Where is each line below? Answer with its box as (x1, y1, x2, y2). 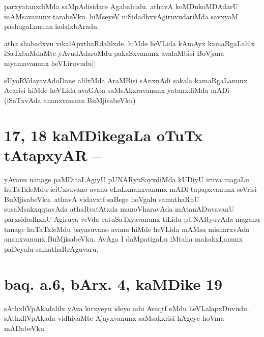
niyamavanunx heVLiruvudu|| (4, 57, 96, 68)
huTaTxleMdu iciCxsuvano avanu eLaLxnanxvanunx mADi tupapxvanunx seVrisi (4, 184, 257, 194)
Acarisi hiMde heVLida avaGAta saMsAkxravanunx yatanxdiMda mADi (4, 85, 230, 95)
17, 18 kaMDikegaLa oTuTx (4, 124, 203, 145)
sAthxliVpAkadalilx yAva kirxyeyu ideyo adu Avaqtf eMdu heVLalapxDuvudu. (4, 302, 249, 313)
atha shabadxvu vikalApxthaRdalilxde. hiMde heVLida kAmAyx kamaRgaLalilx (4, 38, 255, 48)
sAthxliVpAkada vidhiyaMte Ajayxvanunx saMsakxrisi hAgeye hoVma (4, 313, 224, 323)
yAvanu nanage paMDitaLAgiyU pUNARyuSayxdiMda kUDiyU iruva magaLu (4, 174, 249, 184)
